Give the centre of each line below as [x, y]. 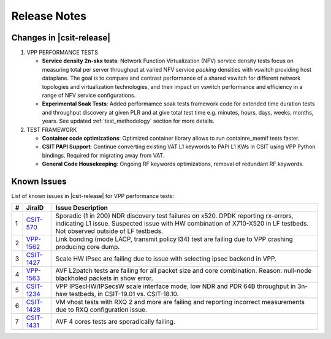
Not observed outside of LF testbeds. [109, 231]
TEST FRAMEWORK [52, 129]
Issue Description [82, 208]
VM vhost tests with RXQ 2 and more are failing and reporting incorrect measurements [180, 302]
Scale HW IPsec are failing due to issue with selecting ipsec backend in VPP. [166, 259]
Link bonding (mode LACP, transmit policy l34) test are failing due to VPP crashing [174, 239]
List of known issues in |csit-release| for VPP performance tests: [93, 196]
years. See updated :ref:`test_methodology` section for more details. [128, 121]
